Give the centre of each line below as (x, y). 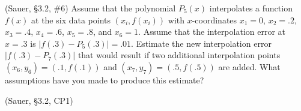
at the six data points (71, 19)
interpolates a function (251, 8)
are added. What (249, 66)
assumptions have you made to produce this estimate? (105, 79)
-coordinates (214, 19)
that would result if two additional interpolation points (179, 55)
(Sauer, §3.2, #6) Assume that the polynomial (90, 8)
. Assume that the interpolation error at (212, 31)
